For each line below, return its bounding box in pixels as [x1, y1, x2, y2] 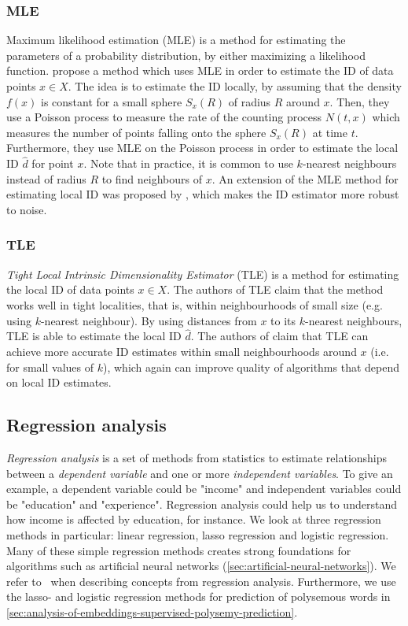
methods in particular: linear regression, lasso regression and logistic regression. [6, 526, 389, 543]
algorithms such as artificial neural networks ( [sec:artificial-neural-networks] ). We [6, 557, 396, 574]
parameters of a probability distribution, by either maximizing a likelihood [6, 46, 366, 63]
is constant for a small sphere [41, 93, 182, 109]
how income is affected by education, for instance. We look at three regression [6, 511, 381, 528]
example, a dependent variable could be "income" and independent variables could [6, 480, 402, 497]
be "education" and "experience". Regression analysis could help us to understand [6, 495, 397, 512]
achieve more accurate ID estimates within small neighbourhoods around [6, 343, 357, 359]
